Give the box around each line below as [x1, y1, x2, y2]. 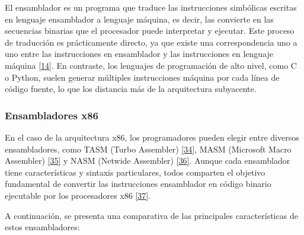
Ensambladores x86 [5, 107, 99, 122]
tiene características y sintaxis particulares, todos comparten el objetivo [5, 166, 265, 178]
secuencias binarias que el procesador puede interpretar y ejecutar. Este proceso [5, 24, 295, 37]
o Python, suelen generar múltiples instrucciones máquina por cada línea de [5, 71, 280, 83]
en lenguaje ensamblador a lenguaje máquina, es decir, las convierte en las [5, 12, 274, 25]
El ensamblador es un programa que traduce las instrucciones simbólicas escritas [5, 1, 297, 13]
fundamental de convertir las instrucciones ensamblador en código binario [5, 177, 271, 190]
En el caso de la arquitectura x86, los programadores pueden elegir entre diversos [5, 131, 299, 143]
